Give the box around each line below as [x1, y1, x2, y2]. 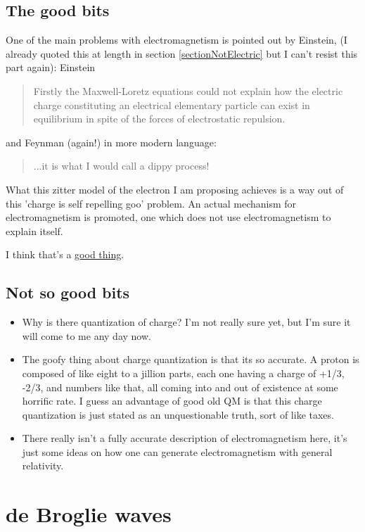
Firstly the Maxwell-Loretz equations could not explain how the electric [33, 83, 343, 98]
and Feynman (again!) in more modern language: [6, 134, 217, 149]
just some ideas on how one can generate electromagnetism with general [22, 444, 333, 459]
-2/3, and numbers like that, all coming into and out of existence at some [22, 379, 338, 394]
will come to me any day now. [22, 328, 151, 343]
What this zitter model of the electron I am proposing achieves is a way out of [6, 182, 344, 196]
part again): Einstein [6, 60, 96, 75]
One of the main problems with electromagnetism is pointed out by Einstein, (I [6, 32, 347, 47]
